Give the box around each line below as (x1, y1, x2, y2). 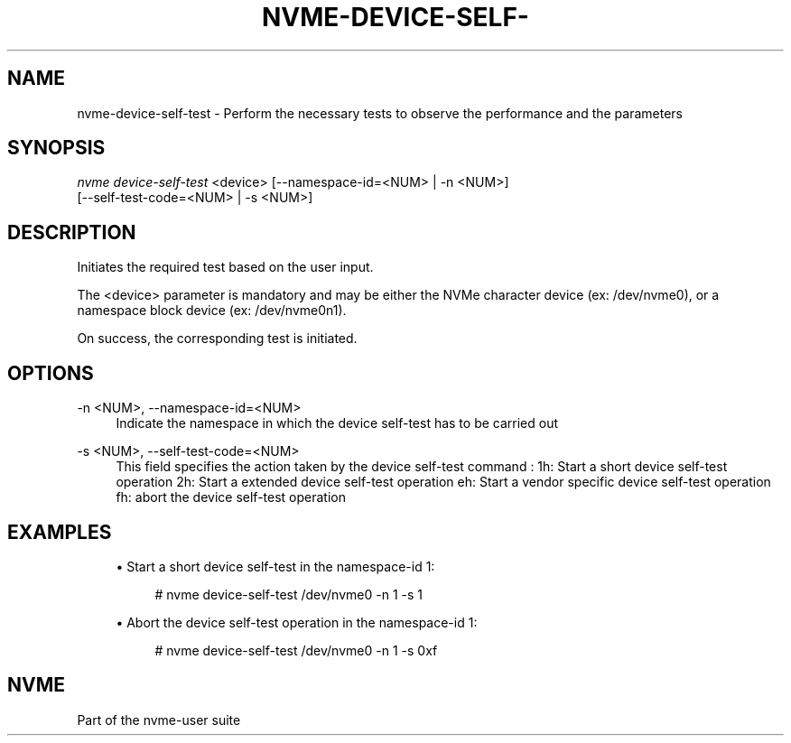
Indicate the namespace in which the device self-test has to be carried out (116, 415, 559, 432)
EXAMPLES (7, 520, 112, 543)
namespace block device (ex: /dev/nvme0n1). (77, 302, 347, 319)
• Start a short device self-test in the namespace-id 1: (116, 558, 435, 574)
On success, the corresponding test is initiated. (77, 330, 358, 347)
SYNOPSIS (7, 136, 106, 160)
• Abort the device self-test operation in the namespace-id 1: (116, 614, 478, 630)
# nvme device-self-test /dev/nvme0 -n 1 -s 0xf (154, 642, 438, 658)
